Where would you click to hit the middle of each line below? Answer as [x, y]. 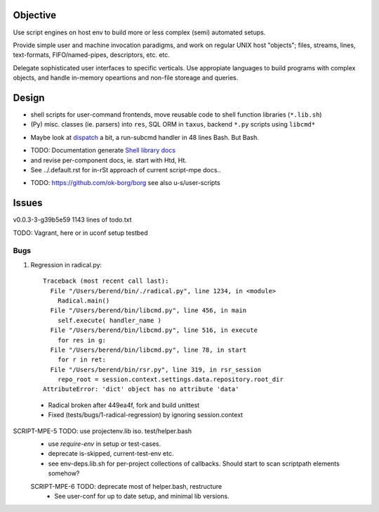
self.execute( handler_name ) [109, 320]
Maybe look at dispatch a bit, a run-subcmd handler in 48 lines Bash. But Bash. [145, 137]
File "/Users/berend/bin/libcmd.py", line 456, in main [148, 311]
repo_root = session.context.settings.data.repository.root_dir [170, 379]
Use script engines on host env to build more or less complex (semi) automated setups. [139, 32]
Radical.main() [84, 300]
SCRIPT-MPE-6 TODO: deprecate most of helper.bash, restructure [126, 486]
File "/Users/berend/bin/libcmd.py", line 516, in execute [154, 330]
